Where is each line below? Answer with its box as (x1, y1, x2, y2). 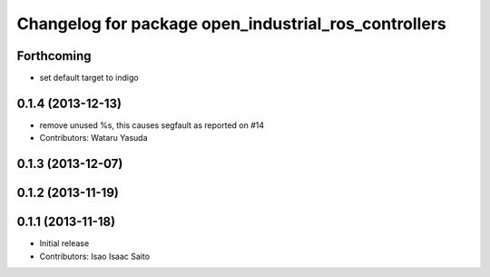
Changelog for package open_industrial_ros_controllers (16, 14, 446, 34)
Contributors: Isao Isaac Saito (39, 251, 150, 262)
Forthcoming (16, 48, 92, 64)
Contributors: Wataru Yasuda (39, 133, 149, 143)
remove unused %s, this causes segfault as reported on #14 (39, 119, 265, 131)
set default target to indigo (39, 73, 140, 84)
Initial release (39, 238, 90, 249)
